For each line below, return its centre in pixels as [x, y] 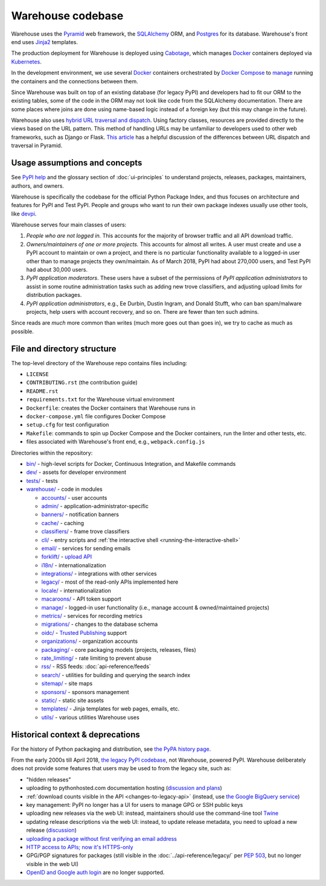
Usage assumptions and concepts [77, 163]
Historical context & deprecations [75, 734]
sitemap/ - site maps [67, 684]
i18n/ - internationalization [74, 565]
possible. [23, 331]
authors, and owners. [38, 186]
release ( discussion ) [51, 830]
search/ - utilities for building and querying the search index [116, 675]
